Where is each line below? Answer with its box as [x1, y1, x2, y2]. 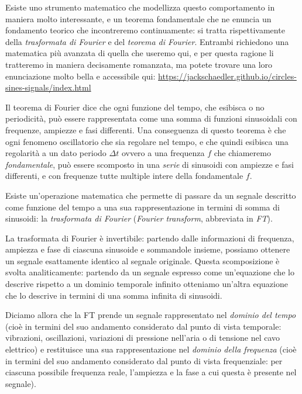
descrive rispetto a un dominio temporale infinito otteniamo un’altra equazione [5, 278, 288, 290]
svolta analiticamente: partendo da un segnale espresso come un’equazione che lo [5, 266, 294, 278]
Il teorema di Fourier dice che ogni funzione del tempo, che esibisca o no [5, 101, 265, 113]
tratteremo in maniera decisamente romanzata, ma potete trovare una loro [5, 58, 273, 70]
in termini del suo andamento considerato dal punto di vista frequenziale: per [5, 354, 283, 367]
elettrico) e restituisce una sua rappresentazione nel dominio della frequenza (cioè [5, 343, 297, 355]
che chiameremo [214, 147, 271, 159]
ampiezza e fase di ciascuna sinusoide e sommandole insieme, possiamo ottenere [5, 243, 290, 255]
